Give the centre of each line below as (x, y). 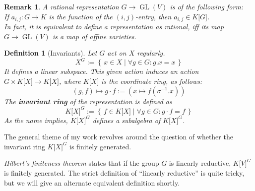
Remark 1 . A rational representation (62, 6)
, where (70, 81)
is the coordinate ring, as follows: (152, 81)
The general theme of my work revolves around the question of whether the (119, 137)
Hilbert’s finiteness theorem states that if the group (82, 163)
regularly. (151, 53)
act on (117, 53)
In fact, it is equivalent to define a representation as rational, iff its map (114, 27)
